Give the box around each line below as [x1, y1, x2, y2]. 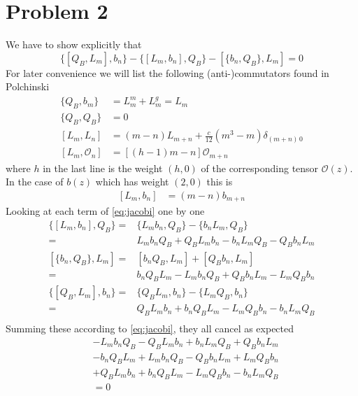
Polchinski [6, 79, 50, 94]
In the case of [6, 174, 64, 189]
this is [206, 174, 233, 189]
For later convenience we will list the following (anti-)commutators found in [6, 65, 329, 80]
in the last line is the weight [43, 160, 163, 175]
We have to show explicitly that [6, 37, 142, 52]
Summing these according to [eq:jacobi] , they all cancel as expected [6, 321, 294, 336]
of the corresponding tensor [201, 160, 319, 175]
